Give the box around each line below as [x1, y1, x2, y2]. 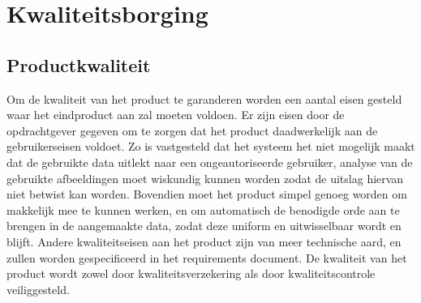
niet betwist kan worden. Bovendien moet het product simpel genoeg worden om [6, 186, 407, 203]
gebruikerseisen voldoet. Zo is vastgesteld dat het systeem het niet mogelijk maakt [6, 138, 415, 155]
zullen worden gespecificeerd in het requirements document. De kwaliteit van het [6, 249, 407, 266]
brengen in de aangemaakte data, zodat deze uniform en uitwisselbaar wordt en [6, 217, 402, 234]
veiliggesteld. [6, 280, 70, 297]
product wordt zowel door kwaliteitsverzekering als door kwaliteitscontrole [6, 265, 376, 282]
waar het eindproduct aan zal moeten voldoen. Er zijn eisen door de [6, 106, 345, 123]
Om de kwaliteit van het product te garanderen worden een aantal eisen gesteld [6, 90, 402, 107]
